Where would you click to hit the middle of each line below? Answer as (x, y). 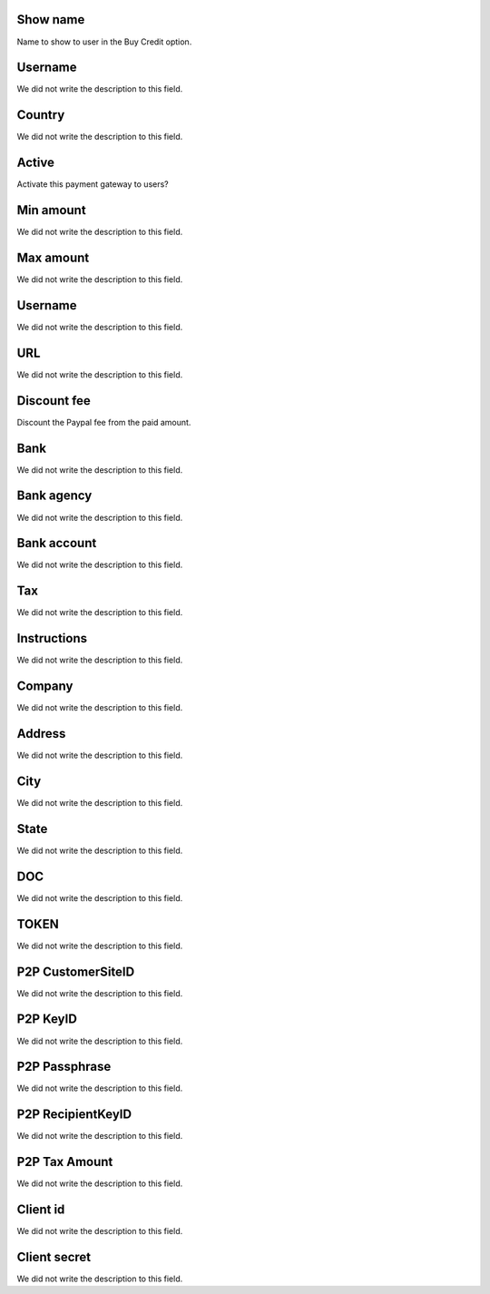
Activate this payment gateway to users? (93, 184)
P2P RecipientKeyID (74, 1115)
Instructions (52, 638)
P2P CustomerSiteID (76, 971)
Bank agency (54, 496)
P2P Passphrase (64, 1067)
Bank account (57, 543)
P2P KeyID (47, 1020)
